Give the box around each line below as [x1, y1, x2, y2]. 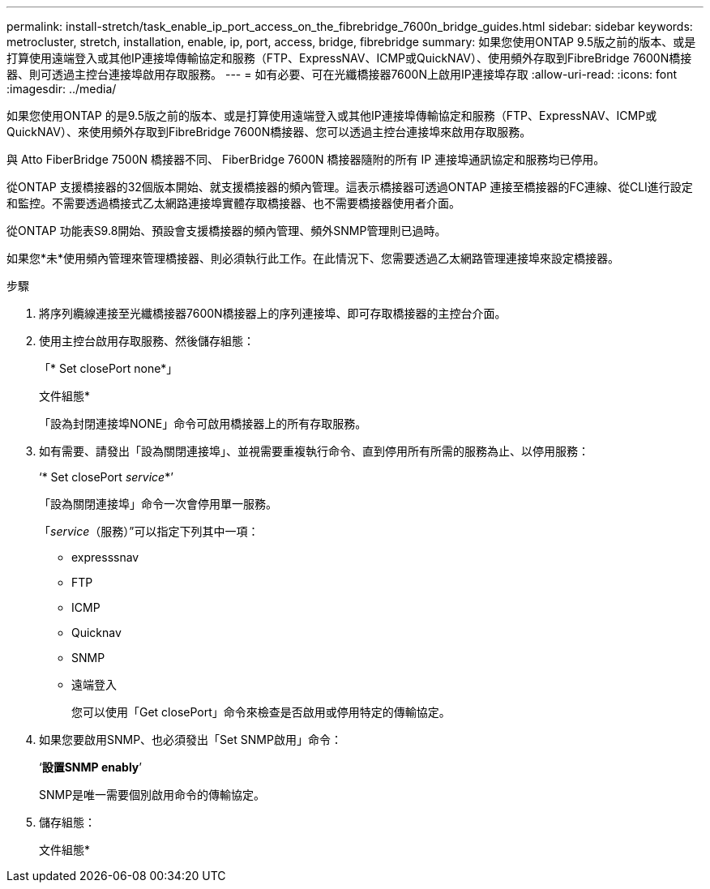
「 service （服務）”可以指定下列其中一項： [39, 524, 259, 538]
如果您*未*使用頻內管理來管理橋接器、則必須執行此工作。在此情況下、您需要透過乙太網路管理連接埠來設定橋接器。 [6, 251, 620, 265]
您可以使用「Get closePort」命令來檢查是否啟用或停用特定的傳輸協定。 [71, 705, 451, 719]
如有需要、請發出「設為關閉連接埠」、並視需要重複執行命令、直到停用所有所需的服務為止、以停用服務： [39, 444, 589, 458]
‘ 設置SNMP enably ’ [39, 760, 142, 774]
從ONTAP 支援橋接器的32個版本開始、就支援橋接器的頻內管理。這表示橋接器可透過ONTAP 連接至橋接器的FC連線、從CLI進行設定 [6, 180, 693, 194]
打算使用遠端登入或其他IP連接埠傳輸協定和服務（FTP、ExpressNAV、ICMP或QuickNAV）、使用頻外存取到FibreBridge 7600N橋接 [6, 51, 692, 65]
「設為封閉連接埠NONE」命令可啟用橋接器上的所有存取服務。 [39, 417, 367, 430]
